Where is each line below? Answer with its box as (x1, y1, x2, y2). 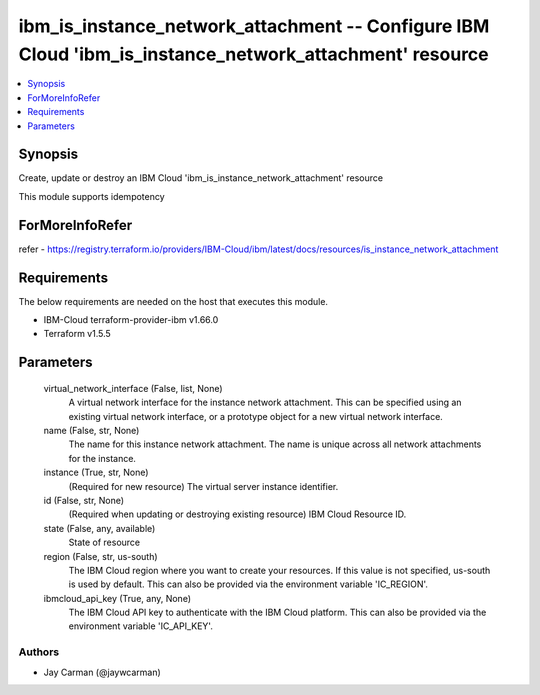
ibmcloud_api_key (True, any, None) (43, 592, 192, 604)
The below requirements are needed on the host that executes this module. (18, 295, 329, 307)
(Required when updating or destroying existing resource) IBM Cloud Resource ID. (68, 508, 407, 520)
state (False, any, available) (43, 522, 156, 534)
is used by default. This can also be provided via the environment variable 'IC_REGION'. (68, 578, 429, 590)
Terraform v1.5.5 (43, 328, 112, 340)
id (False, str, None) (43, 494, 125, 506)
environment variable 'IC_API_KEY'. (68, 620, 214, 632)
